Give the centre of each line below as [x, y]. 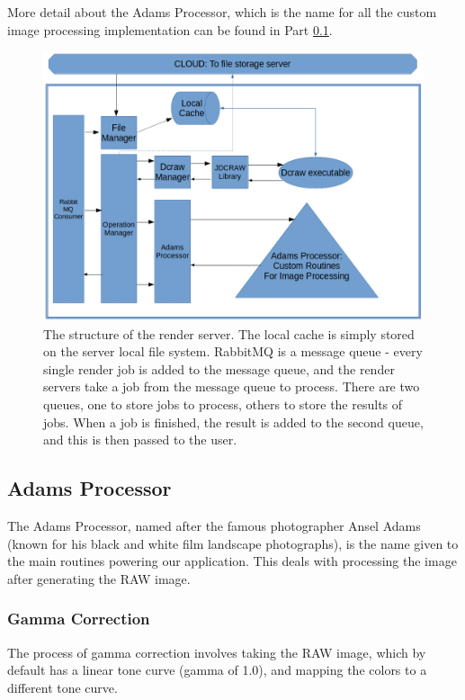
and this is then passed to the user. [140, 440]
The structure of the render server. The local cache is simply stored [229, 333]
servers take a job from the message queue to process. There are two [232, 386]
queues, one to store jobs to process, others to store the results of [223, 404]
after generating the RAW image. [99, 578]
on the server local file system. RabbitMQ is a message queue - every [233, 351]
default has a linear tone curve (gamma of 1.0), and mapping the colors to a [217, 670]
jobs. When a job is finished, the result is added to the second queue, [233, 422]
